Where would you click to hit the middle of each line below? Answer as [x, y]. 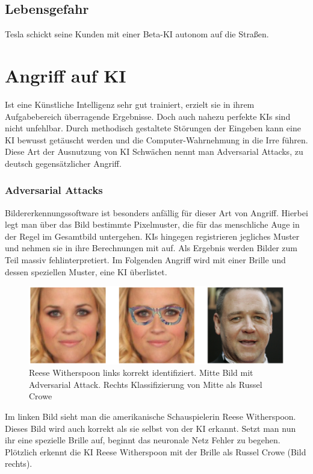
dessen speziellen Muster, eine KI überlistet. [86, 271]
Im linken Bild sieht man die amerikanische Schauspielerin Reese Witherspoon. [150, 416]
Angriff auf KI [66, 75]
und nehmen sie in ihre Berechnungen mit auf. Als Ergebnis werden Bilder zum [151, 248]
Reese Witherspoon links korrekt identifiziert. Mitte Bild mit [141, 373]
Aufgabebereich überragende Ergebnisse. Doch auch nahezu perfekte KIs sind [148, 116]
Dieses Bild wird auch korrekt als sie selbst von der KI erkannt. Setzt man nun [150, 428]
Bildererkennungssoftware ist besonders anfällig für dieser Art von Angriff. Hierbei [156, 212]
